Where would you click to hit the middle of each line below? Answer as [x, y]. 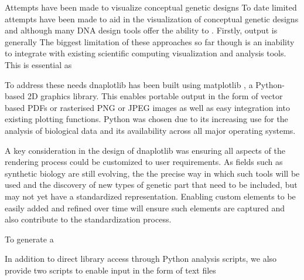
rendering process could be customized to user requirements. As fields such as [144, 162]
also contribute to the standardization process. [88, 219]
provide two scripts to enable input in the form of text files [110, 270]
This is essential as [38, 64]
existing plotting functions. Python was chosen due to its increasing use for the [146, 119]
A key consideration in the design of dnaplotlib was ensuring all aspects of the [145, 150]
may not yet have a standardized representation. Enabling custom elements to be [150, 196]
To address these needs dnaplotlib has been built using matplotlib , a [129, 84]
